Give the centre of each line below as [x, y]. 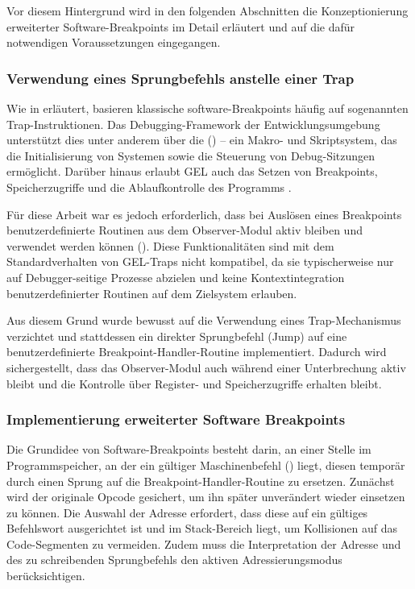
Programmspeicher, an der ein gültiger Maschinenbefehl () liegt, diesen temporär [206, 465]
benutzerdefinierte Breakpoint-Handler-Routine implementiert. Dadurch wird [197, 352]
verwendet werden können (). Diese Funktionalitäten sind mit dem [170, 245]
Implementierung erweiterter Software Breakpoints [176, 419]
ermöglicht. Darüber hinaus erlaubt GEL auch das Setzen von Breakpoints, [192, 171]
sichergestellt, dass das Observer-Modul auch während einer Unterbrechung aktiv [206, 367]
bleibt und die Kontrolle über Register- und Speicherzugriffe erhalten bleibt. [194, 383]
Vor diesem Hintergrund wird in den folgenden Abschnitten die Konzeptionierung [207, 10]
